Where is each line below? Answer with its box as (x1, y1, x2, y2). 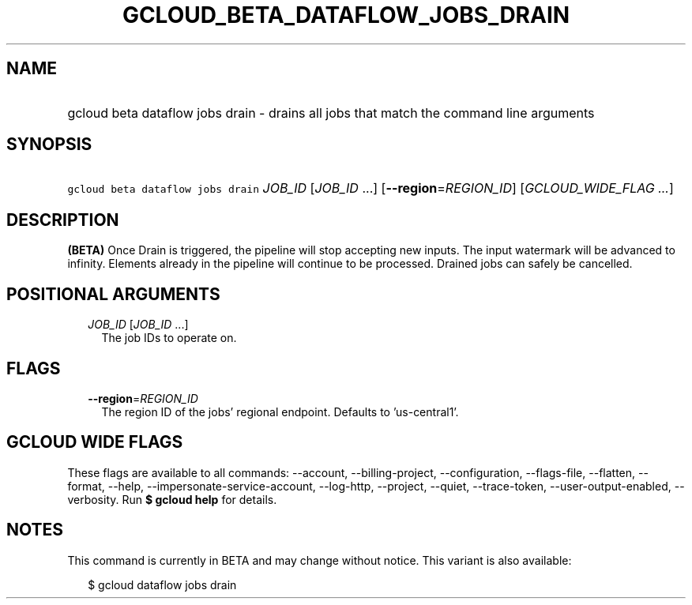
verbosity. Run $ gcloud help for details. (67, 492, 277, 506)
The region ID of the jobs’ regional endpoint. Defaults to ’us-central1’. (101, 404, 459, 419)
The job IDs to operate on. (101, 331, 237, 345)
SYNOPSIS (6, 134, 92, 155)
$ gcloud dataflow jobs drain (88, 577, 237, 592)
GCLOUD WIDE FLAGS (6, 432, 183, 453)
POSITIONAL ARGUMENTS (6, 284, 220, 304)
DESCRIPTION (6, 209, 119, 230)
